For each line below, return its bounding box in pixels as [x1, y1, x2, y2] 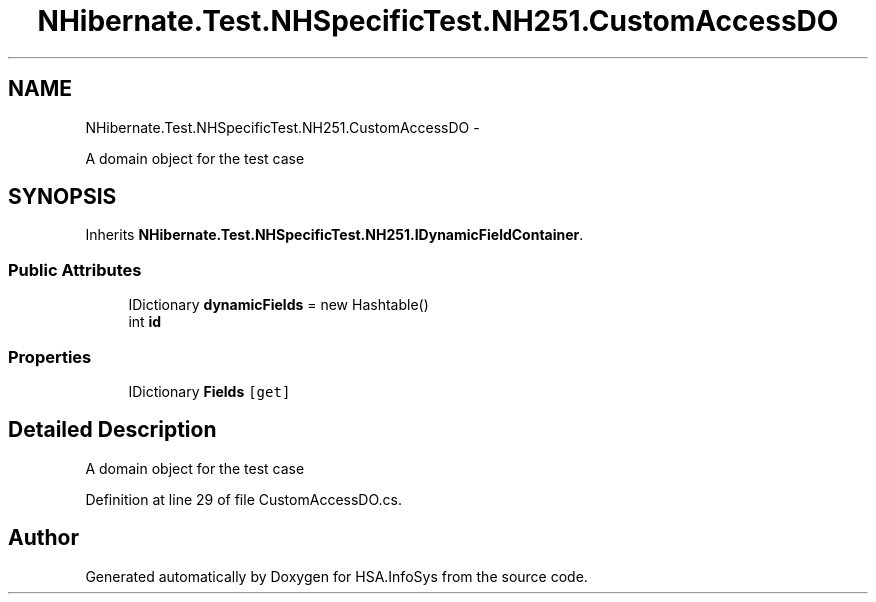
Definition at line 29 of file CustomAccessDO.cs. [85, 490, 402, 508]
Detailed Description [8, 417, 217, 443]
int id [128, 313, 162, 331]
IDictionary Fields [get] [128, 382, 291, 400]
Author [8, 525, 79, 551]
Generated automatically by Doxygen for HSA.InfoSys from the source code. [85, 567, 588, 585]
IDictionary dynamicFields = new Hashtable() [128, 296, 429, 314]
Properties [8, 346, 92, 367]
